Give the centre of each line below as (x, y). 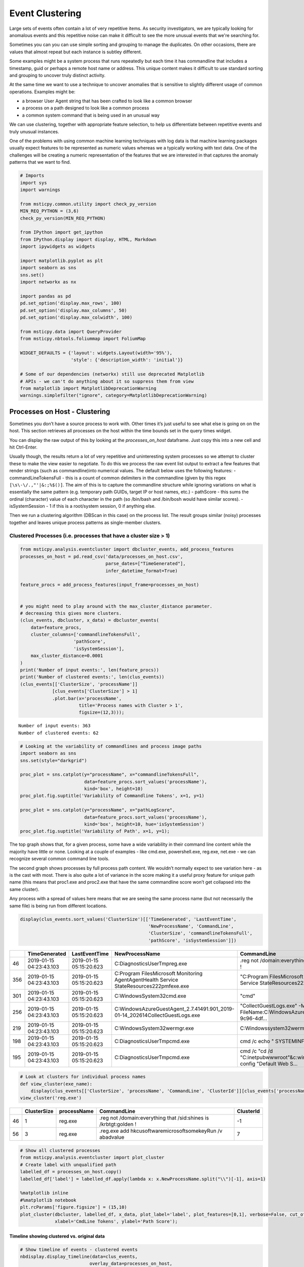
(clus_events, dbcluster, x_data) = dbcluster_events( (89, 620)
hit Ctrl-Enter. (24, 447)
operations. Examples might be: (42, 92)
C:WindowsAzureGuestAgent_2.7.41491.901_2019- (174, 1009)
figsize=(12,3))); (102, 713)
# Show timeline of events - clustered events (79, 1250)
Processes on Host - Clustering (60, 411)
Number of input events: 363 (54, 726)
